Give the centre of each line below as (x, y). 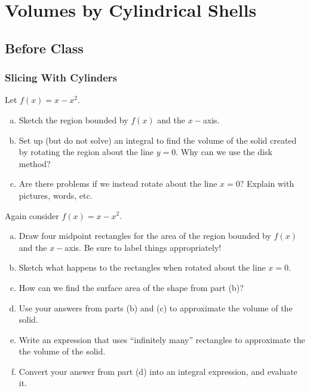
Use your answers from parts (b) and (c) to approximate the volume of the (156, 307)
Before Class (44, 48)
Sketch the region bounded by (73, 119)
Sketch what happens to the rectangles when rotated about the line (142, 267)
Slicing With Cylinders (61, 78)
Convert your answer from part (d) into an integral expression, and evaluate (158, 371)
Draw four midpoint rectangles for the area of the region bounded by (145, 236)
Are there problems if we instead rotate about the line (118, 184)
